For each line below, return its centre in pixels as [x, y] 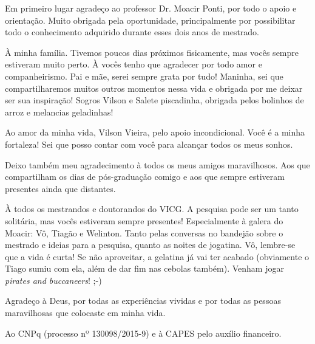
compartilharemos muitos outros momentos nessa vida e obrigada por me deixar [154, 88]
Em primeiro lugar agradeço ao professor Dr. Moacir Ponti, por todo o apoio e [151, 8]
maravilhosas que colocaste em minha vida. [85, 313]
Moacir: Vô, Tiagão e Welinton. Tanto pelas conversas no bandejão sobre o [144, 232]
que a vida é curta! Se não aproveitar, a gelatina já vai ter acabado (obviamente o [157, 256]
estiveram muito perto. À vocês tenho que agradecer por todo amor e [134, 64]
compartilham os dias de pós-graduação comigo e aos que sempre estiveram [145, 177]
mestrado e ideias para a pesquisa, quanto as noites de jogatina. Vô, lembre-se [150, 245]
